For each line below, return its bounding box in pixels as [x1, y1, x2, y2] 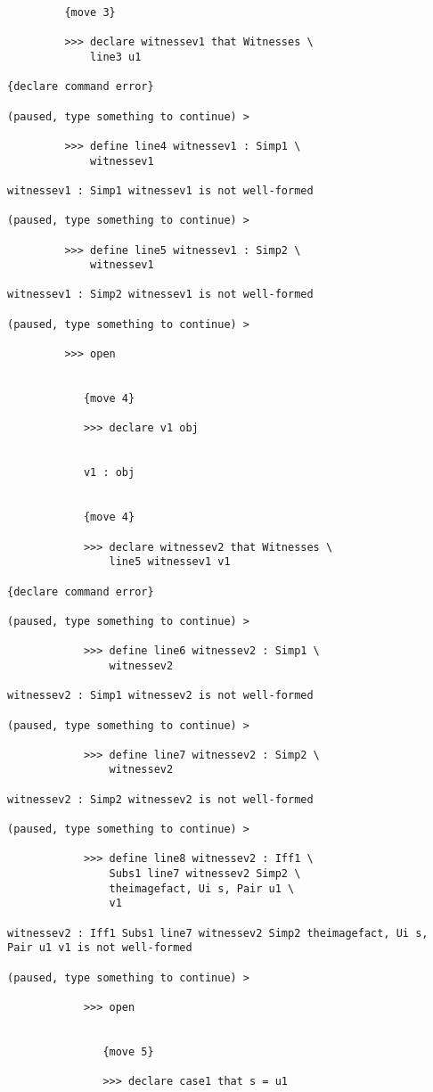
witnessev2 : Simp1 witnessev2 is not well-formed [7, 689, 314, 702]
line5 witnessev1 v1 [109, 555, 231, 569]
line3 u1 [90, 50, 142, 63]
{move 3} [64, 6, 116, 19]
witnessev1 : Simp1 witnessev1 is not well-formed [7, 184, 314, 197]
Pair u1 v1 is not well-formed [7, 941, 192, 955]
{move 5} [102, 1045, 154, 1058]
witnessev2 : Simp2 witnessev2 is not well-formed [7, 792, 314, 806]
